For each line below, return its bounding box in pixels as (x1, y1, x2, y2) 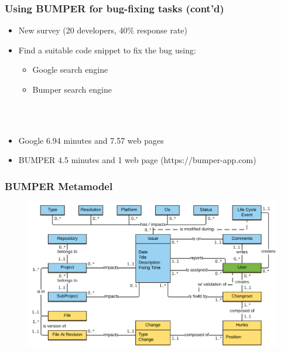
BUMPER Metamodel (5, 178, 113, 193)
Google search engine (32, 63, 108, 76)
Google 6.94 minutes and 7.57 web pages (18, 134, 164, 146)
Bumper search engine (32, 83, 112, 95)
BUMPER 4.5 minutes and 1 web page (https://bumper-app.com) (18, 154, 256, 166)
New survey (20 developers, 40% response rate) (18, 24, 187, 36)
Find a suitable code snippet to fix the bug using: (18, 43, 196, 56)
